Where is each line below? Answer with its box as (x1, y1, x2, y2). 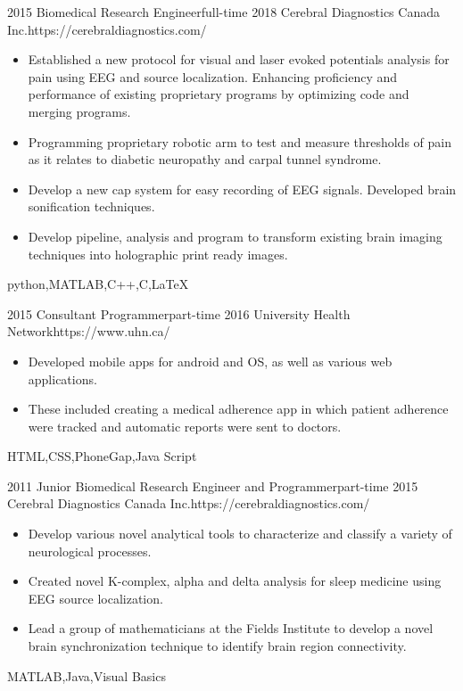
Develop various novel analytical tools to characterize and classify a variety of (28, 524, 452, 543)
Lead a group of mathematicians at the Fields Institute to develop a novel (28, 619, 434, 638)
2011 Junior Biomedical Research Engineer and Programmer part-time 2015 (7, 476, 418, 495)
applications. (28, 369, 97, 388)
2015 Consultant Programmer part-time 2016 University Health (7, 304, 351, 323)
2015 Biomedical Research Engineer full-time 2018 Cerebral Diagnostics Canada (7, 3, 440, 21)
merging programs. (28, 102, 131, 120)
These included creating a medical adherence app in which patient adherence (28, 399, 449, 418)
